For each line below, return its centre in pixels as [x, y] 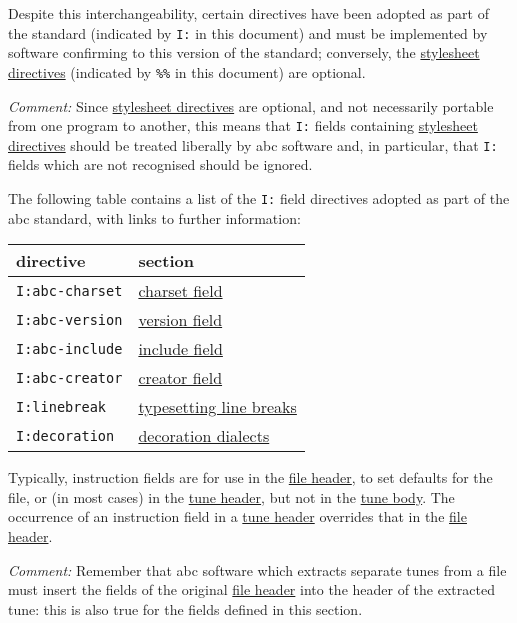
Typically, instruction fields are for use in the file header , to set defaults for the [250, 477]
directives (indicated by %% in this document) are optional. [187, 71]
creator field [180, 378]
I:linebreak [61, 406]
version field [180, 320]
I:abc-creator [69, 377]
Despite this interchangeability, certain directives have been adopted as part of [248, 13]
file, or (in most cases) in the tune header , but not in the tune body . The [231, 496]
